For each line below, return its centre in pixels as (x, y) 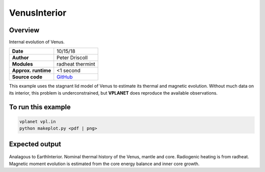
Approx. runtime (32, 71)
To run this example (40, 107)
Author (20, 58)
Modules (23, 64)
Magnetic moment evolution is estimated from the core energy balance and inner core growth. (104, 164)
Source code (27, 77)
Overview (24, 30)
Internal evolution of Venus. (37, 42)
